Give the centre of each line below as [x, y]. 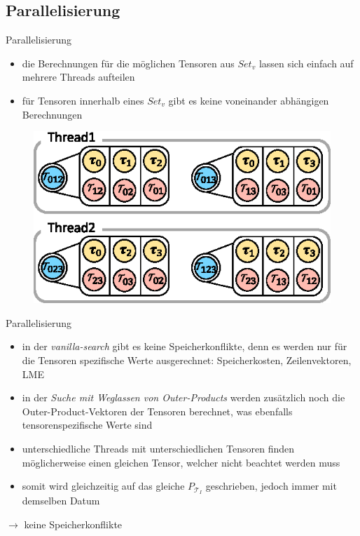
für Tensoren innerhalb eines [83, 100]
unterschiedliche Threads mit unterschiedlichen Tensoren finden [158, 448]
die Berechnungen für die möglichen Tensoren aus [128, 63]
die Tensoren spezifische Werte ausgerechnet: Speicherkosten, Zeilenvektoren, [187, 360]
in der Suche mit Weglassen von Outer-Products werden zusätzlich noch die [184, 397]
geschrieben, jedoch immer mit [271, 486]
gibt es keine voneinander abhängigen [249, 100]
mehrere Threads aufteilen [78, 77]
